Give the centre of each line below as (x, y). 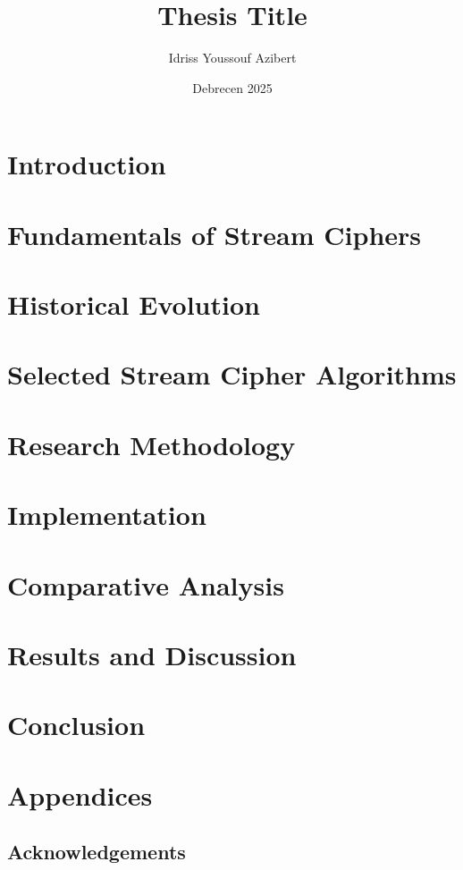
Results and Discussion (152, 654)
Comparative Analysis (146, 584)
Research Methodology (152, 444)
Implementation (107, 515)
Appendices (80, 794)
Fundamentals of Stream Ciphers (215, 234)
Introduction (87, 164)
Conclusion (76, 725)
